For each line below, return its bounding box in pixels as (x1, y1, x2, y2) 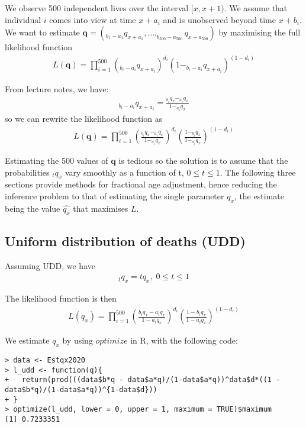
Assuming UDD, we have (5, 259, 95, 271)
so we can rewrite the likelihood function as (5, 112, 163, 125)
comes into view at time (49, 13, 136, 25)
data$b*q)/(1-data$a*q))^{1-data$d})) (5, 386, 157, 394)
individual (5, 13, 41, 25)
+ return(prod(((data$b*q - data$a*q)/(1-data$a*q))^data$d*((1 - (5, 376, 281, 384)
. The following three (220, 166, 296, 178)
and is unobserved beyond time (163, 13, 276, 25)
